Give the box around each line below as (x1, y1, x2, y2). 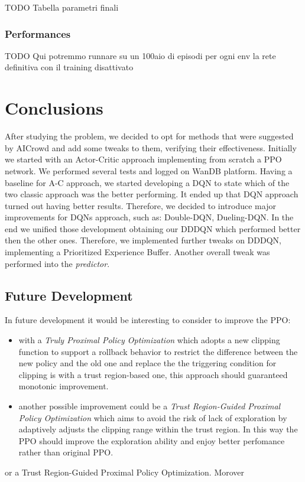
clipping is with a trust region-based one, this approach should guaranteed (18, 368, 288, 380)
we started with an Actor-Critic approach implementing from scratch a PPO (5, 153, 282, 165)
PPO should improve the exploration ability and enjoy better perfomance (18, 434, 285, 447)
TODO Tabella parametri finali (5, 1, 119, 13)
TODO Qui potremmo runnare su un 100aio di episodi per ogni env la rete (5, 49, 276, 61)
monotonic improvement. (18, 380, 109, 392)
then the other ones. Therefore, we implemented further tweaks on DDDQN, (5, 234, 281, 246)
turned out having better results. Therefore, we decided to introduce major (5, 199, 276, 211)
